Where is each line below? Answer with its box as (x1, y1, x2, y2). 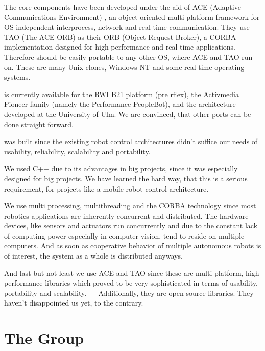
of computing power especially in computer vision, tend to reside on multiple (4, 230, 245, 241)
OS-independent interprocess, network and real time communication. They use (4, 21, 250, 32)
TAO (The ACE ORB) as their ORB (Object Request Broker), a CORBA (4, 31, 236, 42)
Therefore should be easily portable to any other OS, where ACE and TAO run (4, 51, 253, 62)
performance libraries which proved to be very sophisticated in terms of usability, (4, 277, 258, 288)
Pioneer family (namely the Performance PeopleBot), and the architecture (4, 99, 236, 109)
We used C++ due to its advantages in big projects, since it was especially (4, 163, 238, 174)
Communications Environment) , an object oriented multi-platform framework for (4, 11, 260, 22)
